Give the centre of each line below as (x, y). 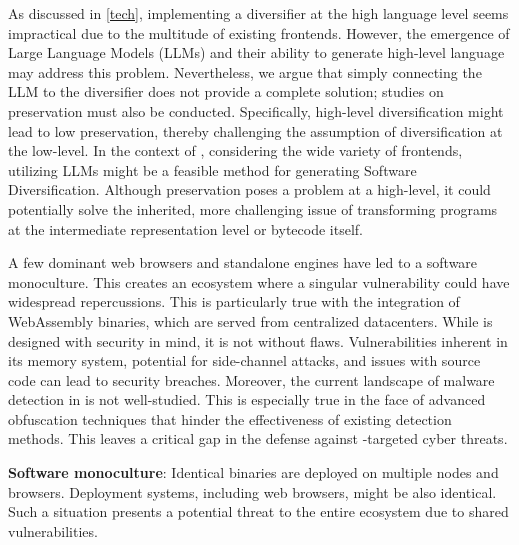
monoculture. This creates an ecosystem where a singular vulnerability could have (259, 281)
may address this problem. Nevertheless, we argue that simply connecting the (245, 71)
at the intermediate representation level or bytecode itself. (185, 228)
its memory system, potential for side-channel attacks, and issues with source (244, 360)
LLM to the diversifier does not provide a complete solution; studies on (226, 91)
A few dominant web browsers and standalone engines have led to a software (243, 262)
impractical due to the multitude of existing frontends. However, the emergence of (259, 32)
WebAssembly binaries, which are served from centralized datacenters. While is (250, 320)
